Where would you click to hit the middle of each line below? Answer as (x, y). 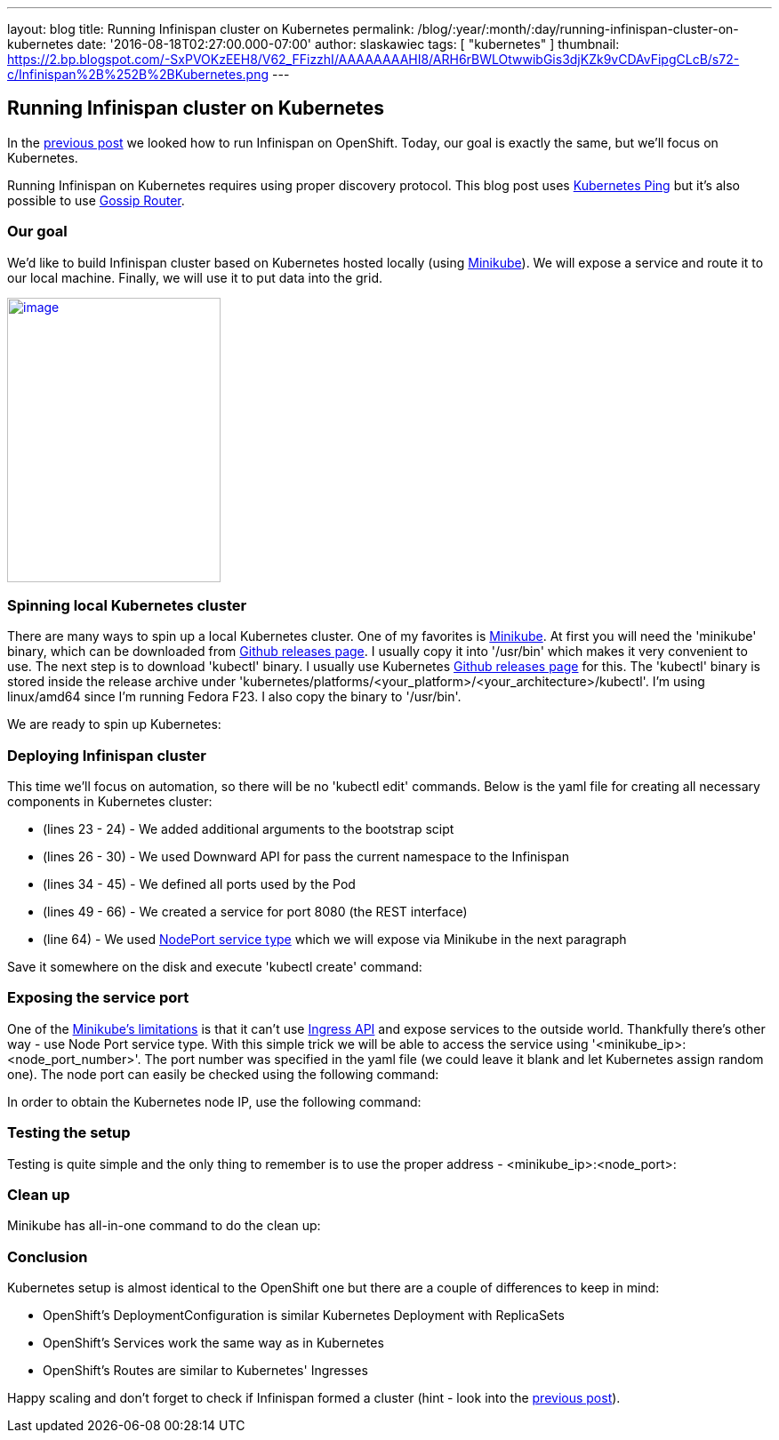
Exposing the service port (98, 998)
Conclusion (48, 1256)
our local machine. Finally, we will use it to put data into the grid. (195, 277)
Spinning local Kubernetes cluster (127, 605)
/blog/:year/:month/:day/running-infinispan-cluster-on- (578, 29)
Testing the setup (69, 1133)
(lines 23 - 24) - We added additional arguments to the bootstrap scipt (249, 829)
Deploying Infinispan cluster (107, 755)
